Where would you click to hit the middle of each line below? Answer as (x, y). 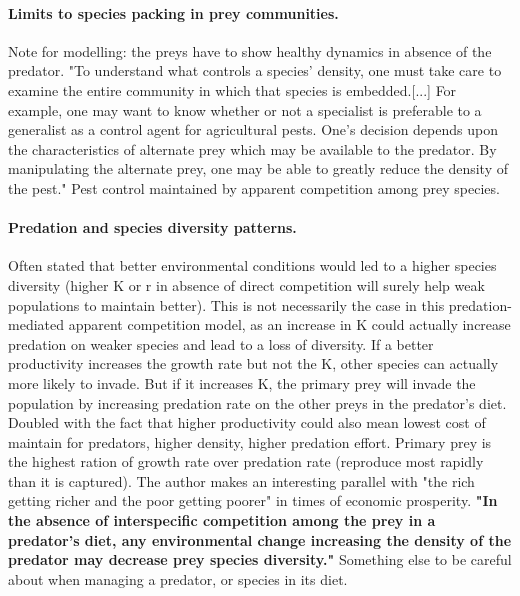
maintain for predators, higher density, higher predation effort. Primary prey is (250, 441)
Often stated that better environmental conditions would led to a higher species (252, 265)
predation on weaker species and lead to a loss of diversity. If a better (221, 343)
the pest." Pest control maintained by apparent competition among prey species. (254, 187)
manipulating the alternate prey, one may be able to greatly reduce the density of (258, 168)
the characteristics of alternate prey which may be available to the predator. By (252, 148)
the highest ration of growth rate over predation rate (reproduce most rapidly (246, 461)
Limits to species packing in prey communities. (173, 12)
